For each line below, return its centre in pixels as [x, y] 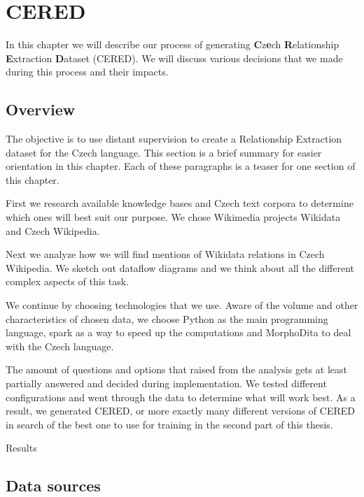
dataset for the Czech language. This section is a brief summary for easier [164, 152]
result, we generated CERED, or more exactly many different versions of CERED [180, 411]
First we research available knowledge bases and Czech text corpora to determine [180, 203]
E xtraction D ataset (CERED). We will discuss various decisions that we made [174, 58]
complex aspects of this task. [68, 281]
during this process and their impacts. [87, 72]
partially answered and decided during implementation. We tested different [166, 383]
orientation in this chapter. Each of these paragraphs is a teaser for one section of [181, 166]
